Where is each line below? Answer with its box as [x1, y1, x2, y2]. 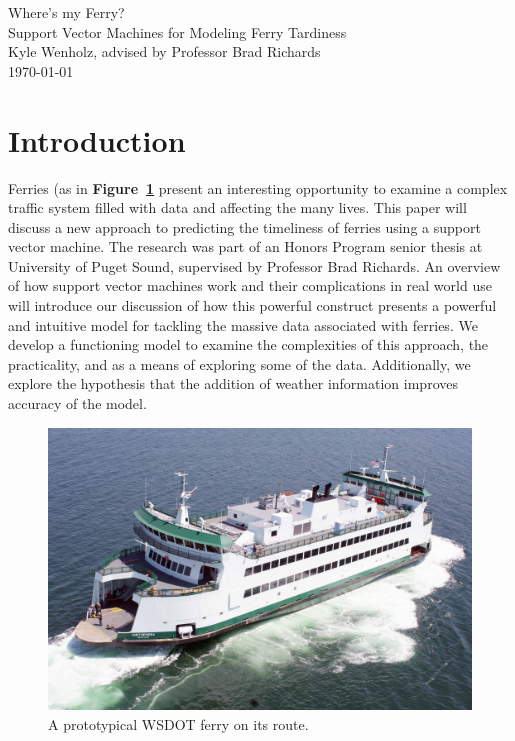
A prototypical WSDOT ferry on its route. [48, 713, 309, 734]
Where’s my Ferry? [8, 2, 125, 22]
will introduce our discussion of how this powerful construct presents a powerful [8, 295, 497, 316]
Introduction [8, 119, 186, 160]
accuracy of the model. [8, 393, 147, 414]
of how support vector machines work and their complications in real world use [8, 275, 492, 296]
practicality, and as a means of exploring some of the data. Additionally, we [8, 353, 471, 374]
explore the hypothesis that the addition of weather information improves [8, 373, 458, 394]
